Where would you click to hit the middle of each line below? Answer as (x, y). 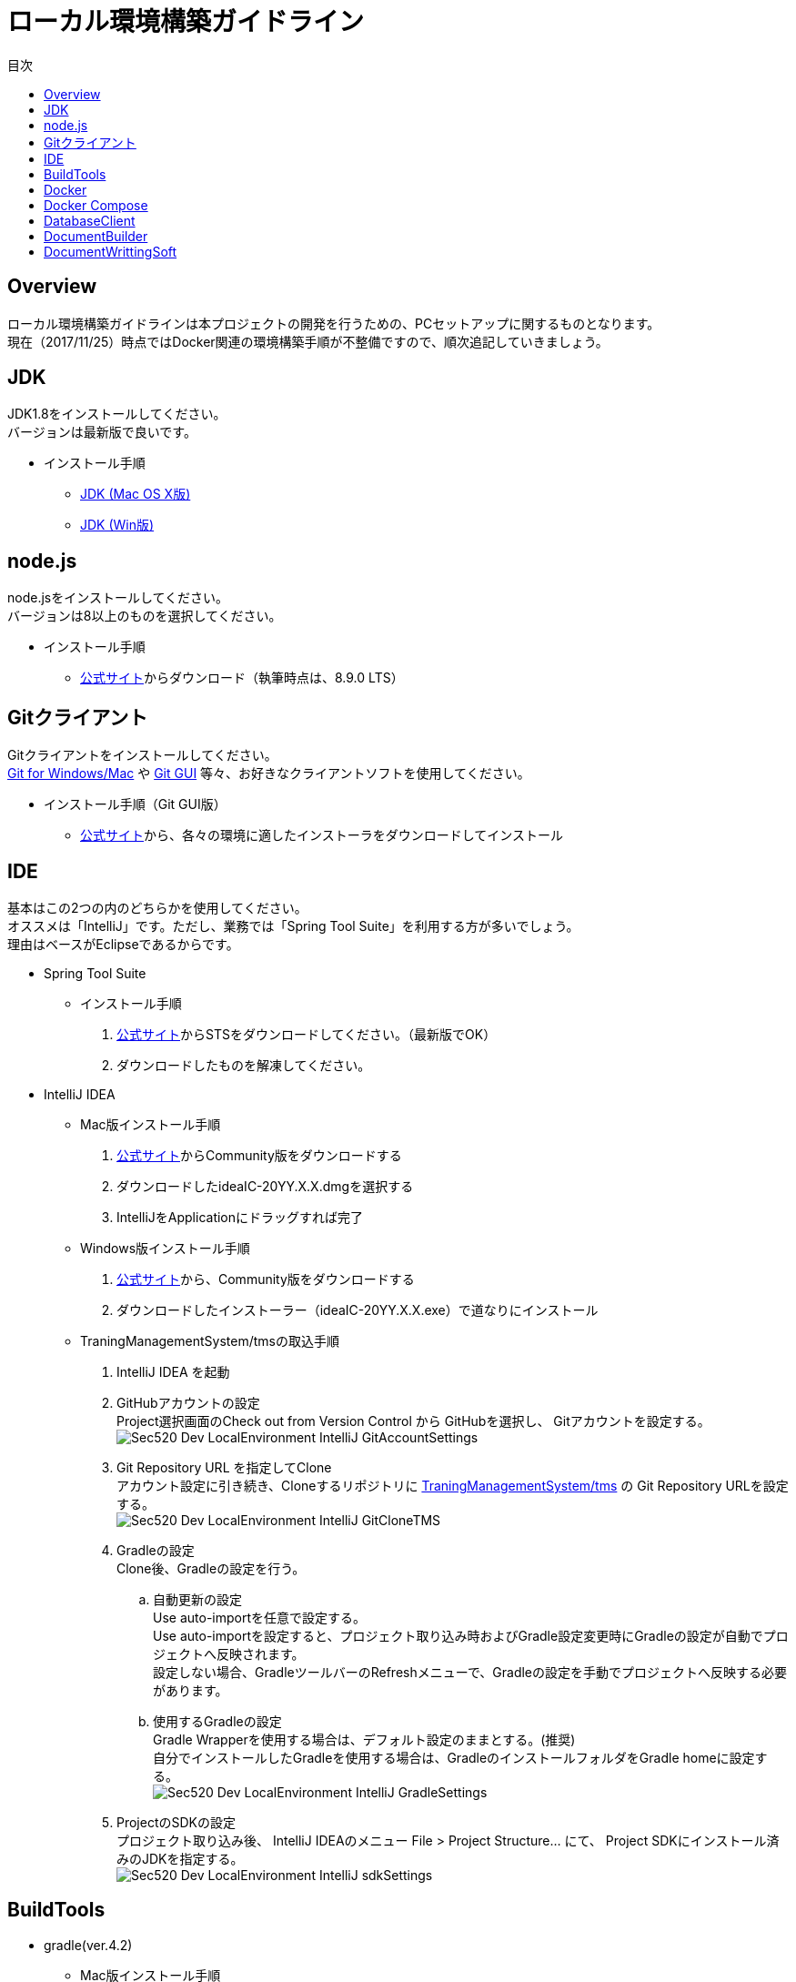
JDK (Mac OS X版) (136, 494)
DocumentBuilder (96, 236)
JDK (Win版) (117, 525)
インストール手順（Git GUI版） (135, 804)
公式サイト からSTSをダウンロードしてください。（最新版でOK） (307, 1034)
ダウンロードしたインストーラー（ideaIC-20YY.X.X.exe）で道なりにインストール (358, 1310)
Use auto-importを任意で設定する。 (260, 1617)
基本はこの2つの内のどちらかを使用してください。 (157, 907)
